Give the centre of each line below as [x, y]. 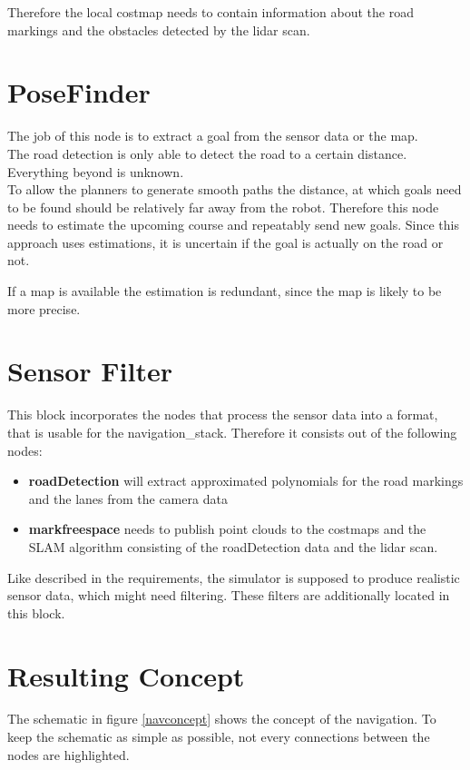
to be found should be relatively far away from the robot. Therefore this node [223, 207]
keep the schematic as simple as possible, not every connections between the [219, 737]
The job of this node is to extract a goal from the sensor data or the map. [213, 136]
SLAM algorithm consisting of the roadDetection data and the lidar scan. [233, 546]
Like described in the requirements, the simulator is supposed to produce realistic [234, 577]
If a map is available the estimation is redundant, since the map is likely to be [225, 291]
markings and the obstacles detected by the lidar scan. [159, 30]
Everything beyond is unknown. [96, 171]
